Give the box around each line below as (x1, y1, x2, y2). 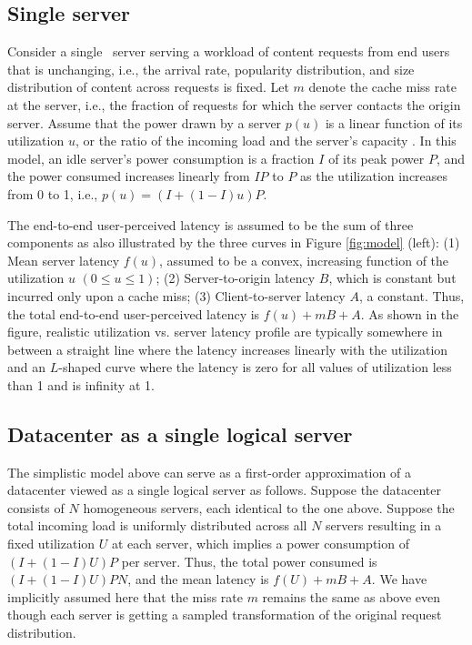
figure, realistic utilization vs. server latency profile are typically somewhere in (7, 322, 443, 341)
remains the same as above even (262, 587, 441, 606)
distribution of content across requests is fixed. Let (7, 77, 289, 96)
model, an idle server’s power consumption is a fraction (7, 148, 315, 167)
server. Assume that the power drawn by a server (7, 113, 282, 132)
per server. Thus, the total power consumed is (121, 551, 377, 570)
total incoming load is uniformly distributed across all (7, 516, 307, 535)
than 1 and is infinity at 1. (7, 375, 155, 394)
